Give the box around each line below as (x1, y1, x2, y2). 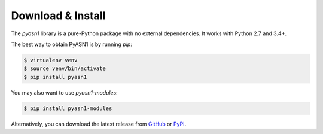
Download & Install (11, 9, 106, 22)
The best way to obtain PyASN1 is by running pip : (11, 41, 133, 48)
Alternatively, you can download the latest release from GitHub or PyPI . (11, 120, 187, 127)
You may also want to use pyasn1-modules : (11, 89, 118, 96)
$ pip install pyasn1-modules (23, 105, 112, 112)
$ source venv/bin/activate (23, 65, 106, 72)
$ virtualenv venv (23, 57, 78, 63)
